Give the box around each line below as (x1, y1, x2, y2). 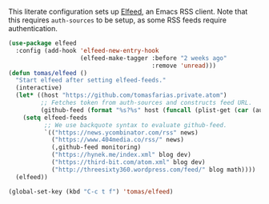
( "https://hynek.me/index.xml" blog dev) (50, 151, 192, 159)
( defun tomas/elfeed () (8, 69, 88, 77)
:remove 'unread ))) (151, 62, 217, 70)
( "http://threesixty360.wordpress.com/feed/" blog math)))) (50, 166, 256, 174)
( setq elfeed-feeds (22, 114, 88, 122)
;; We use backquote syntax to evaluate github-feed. (43, 121, 227, 129)
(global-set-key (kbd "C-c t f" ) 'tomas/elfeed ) (8, 187, 174, 195)
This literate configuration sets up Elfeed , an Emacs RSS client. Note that (8, 7, 248, 16)
